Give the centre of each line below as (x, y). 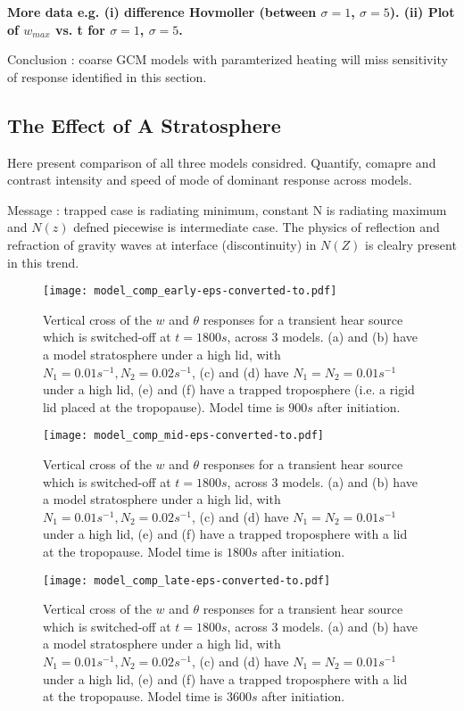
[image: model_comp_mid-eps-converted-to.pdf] (183, 436)
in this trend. (43, 262)
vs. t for (80, 29)
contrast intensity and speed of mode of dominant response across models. (210, 180)
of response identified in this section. (107, 76)
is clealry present (411, 244)
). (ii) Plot (422, 12)
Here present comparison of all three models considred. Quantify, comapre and (222, 162)
